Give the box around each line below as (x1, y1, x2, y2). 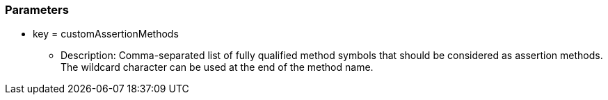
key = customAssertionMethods (33, 28, 179, 40)
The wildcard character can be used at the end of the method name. (61, 61, 374, 74)
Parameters (5, 3, 69, 17)
